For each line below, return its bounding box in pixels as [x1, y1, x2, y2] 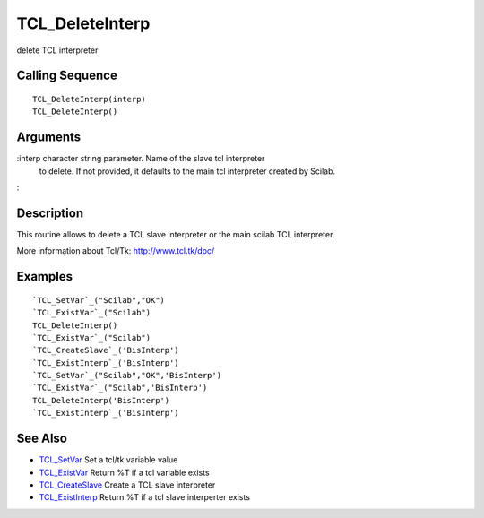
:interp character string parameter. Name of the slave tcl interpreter [16, 153, 265, 164]
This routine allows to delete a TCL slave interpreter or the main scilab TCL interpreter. [16, 229, 335, 239]
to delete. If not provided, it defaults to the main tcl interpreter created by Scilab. [39, 166, 336, 177]
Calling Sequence [16, 68, 118, 83]
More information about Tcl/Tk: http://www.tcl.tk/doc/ [16, 246, 215, 256]
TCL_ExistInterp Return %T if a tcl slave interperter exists [39, 492, 251, 503]
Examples [16, 269, 73, 284]
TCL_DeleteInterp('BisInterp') [32, 395, 170, 405]
